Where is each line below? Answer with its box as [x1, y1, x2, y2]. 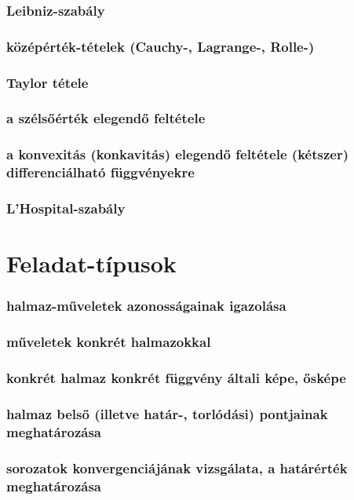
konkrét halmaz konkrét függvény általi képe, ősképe [6, 367, 346, 387]
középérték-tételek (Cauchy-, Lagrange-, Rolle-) [6, 36, 315, 56]
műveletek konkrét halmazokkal [6, 332, 211, 352]
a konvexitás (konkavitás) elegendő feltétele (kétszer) [6, 144, 349, 164]
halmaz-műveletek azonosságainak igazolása [6, 296, 286, 316]
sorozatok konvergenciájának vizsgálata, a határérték [6, 458, 348, 477]
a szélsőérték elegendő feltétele [6, 108, 206, 128]
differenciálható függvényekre [6, 162, 195, 182]
